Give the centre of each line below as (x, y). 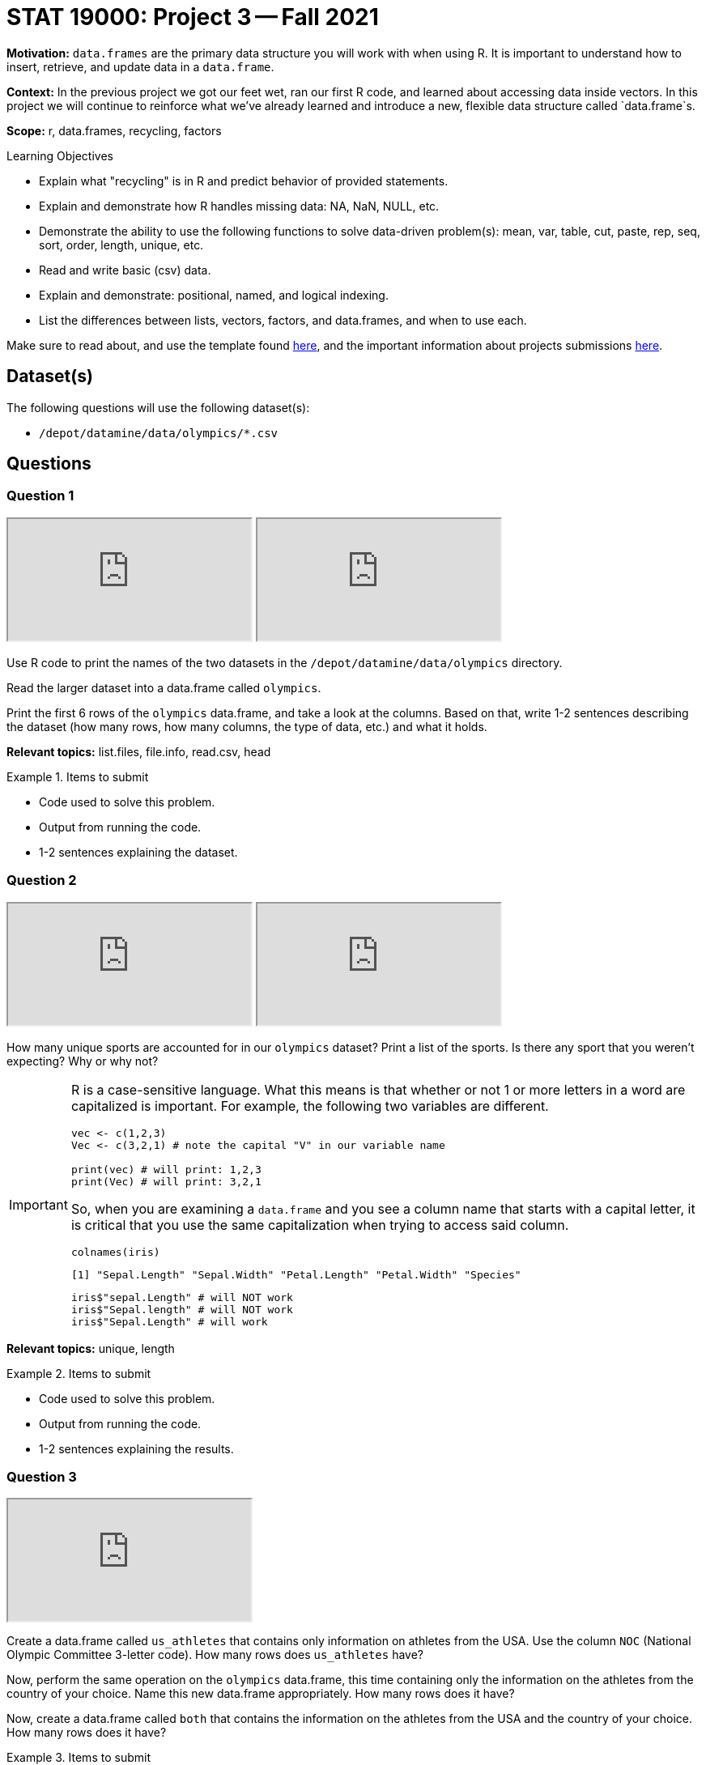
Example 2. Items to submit (79, 1373)
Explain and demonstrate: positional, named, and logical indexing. (214, 295)
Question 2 (42, 880)
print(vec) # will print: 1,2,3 (166, 1169)
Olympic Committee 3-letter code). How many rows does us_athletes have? (215, 1655)
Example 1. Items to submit (78, 776)
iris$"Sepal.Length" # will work (169, 1321)
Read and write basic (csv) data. (125, 270)
